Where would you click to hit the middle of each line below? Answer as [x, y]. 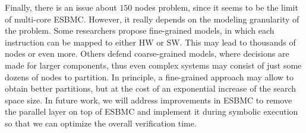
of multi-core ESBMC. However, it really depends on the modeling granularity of [152, 19]
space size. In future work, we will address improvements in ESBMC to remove [149, 100]
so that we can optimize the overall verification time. [101, 123]
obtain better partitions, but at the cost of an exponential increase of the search [151, 88]
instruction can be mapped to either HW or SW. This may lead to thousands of [150, 42]
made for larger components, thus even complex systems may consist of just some [153, 65]
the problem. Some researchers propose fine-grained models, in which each [140, 30]
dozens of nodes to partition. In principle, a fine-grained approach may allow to [149, 77]
